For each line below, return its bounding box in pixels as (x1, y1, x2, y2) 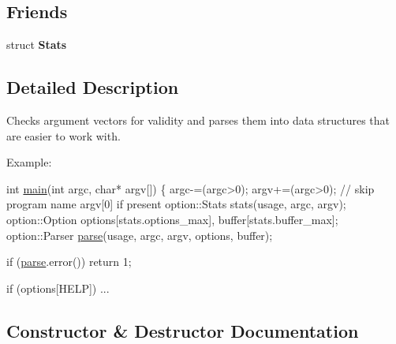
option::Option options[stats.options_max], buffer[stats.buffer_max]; (6, 211, 338, 227)
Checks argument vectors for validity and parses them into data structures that (6, 112, 390, 128)
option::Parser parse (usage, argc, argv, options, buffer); (6, 226, 273, 243)
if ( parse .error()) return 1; (6, 253, 132, 270)
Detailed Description (6, 75, 179, 99)
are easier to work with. (6, 127, 121, 144)
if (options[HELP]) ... (6, 279, 110, 296)
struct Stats (6, 36, 67, 53)
